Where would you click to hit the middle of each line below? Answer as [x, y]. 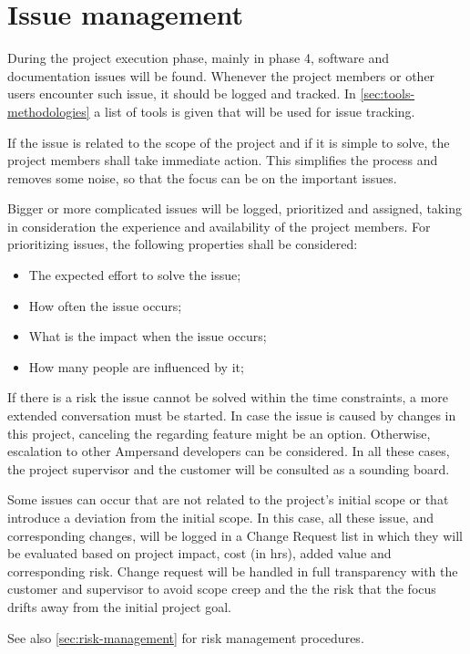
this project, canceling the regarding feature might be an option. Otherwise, [219, 433]
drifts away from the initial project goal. [119, 606]
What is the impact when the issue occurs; [148, 336]
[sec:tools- [388, 93]
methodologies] [49, 111]
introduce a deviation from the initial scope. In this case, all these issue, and [220, 517]
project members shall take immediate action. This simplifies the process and [223, 160]
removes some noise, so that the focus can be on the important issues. [202, 177]
